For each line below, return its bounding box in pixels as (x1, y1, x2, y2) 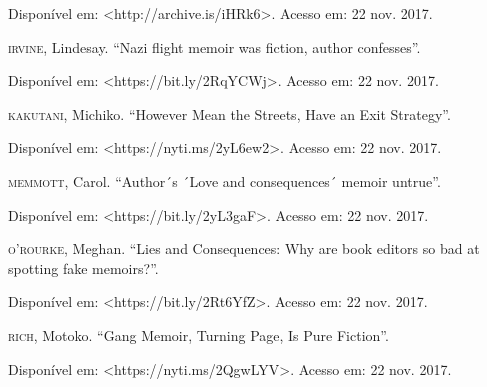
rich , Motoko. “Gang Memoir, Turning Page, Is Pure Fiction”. (8, 324, 389, 345)
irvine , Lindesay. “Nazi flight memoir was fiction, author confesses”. (8, 36, 421, 57)
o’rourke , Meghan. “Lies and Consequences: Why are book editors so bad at (8, 238, 480, 259)
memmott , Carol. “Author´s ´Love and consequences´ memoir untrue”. (8, 170, 441, 191)
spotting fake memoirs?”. (8, 257, 159, 278)
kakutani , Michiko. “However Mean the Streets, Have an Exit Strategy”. (8, 103, 451, 124)
